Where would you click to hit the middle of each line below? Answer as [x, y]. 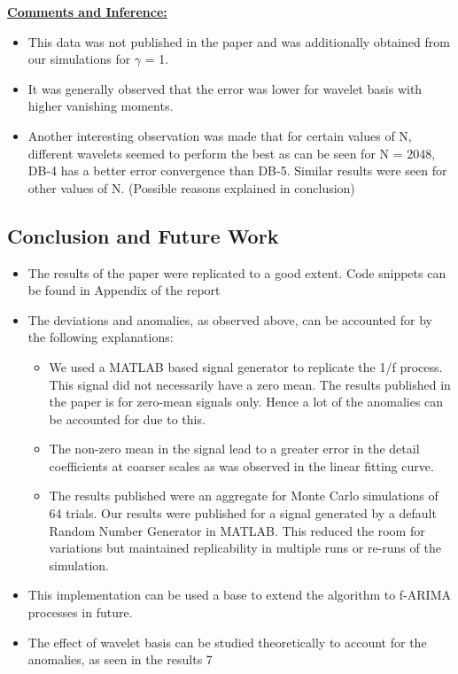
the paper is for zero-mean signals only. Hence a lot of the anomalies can [246, 402]
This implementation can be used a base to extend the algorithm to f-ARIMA [240, 595]
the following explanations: [101, 337]
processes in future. [80, 612]
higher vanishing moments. [101, 106]
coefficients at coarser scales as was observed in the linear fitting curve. [241, 465]
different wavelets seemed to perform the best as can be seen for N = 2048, [232, 153]
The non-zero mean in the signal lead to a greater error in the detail [234, 449]
